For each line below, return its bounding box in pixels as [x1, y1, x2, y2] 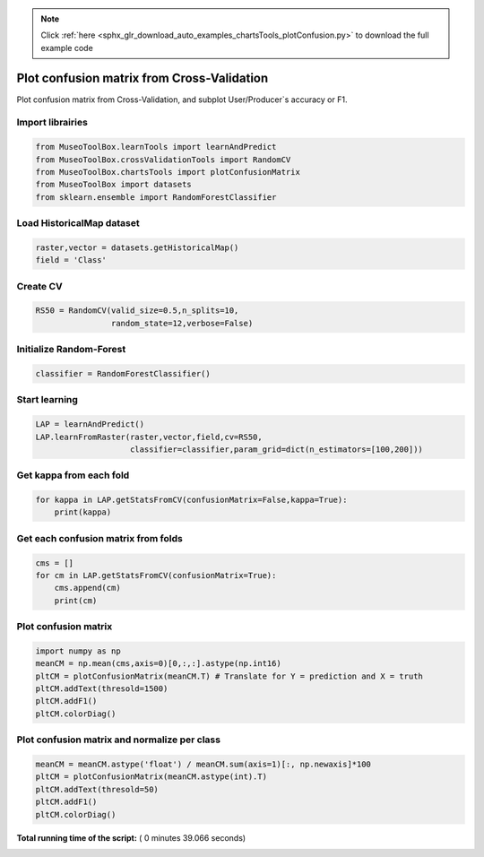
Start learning [16, 394, 78, 406]
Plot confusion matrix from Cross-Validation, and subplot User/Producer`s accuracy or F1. [16, 94, 348, 105]
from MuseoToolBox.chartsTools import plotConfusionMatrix [35, 167, 300, 177]
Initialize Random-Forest [16, 343, 126, 356]
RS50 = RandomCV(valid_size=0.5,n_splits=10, [35, 306, 239, 316]
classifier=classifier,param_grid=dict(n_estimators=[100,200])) [130, 444, 423, 454]
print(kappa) [54, 507, 112, 517]
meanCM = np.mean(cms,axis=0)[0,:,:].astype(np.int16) [35, 659, 281, 669]
